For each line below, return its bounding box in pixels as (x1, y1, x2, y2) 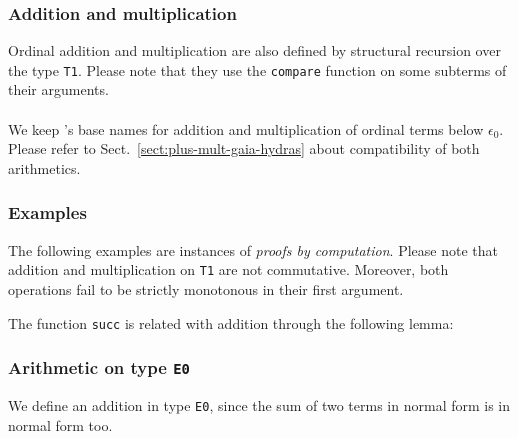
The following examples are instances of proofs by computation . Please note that (8, 239, 498, 260)
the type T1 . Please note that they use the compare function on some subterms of (8, 59, 507, 80)
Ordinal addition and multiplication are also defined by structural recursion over (8, 40, 501, 61)
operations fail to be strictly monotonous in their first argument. (8, 278, 404, 299)
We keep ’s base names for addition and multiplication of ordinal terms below (8, 118, 484, 139)
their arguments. (8, 79, 109, 100)
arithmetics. (8, 157, 81, 178)
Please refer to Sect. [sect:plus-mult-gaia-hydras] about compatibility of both (8, 138, 480, 159)
